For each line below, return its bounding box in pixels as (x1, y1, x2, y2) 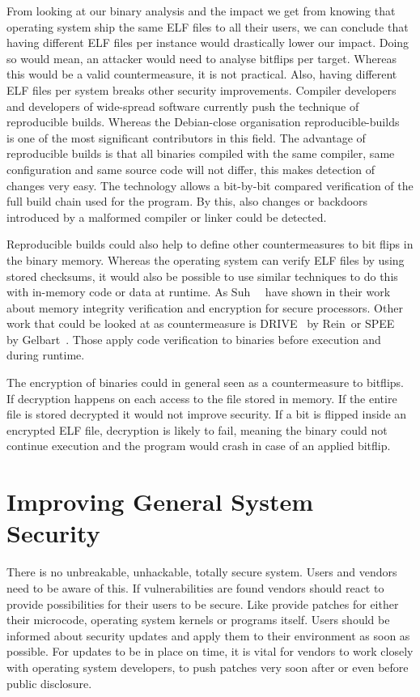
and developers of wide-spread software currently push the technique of (6, 97, 359, 114)
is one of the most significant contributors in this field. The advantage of (6, 129, 366, 146)
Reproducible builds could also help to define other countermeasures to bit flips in (6, 236, 414, 253)
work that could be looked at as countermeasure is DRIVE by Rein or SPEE (6, 315, 395, 332)
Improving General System (6, 485, 314, 518)
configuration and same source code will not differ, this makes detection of (6, 160, 375, 177)
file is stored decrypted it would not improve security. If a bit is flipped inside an (6, 406, 407, 423)
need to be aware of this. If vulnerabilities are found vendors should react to (6, 579, 384, 596)
